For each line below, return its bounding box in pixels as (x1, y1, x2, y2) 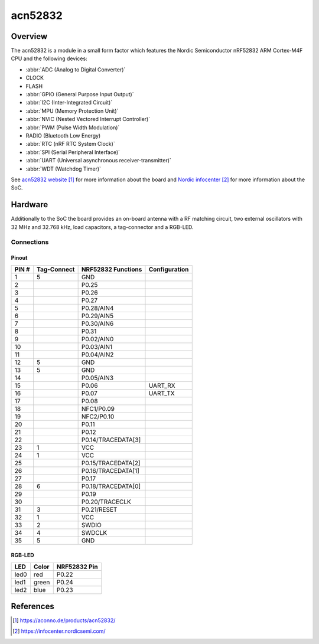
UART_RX (148, 381, 175, 390)
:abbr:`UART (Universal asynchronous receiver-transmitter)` (25, 157, 171, 164)
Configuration (148, 265, 189, 273)
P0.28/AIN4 (81, 304, 114, 312)
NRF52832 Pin (56, 563, 98, 571)
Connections (11, 238, 49, 246)
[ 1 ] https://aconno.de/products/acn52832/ (12, 617, 116, 624)
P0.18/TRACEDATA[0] (81, 482, 141, 490)
